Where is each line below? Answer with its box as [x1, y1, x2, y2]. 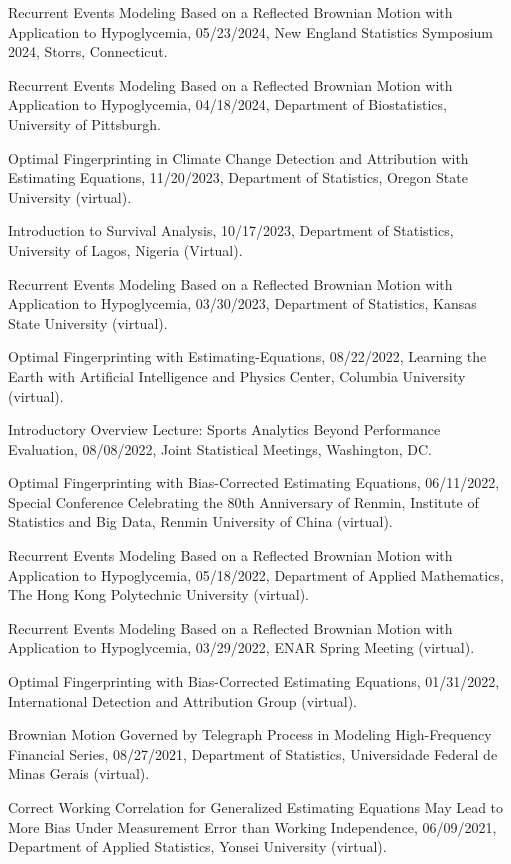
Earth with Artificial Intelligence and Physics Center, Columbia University [8, 365, 466, 386]
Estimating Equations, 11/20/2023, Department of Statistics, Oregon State [8, 167, 468, 188]
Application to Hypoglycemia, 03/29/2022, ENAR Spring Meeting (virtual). [8, 637, 475, 658]
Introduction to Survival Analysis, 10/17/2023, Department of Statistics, [8, 220, 454, 241]
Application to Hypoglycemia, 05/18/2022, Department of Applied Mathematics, [8, 564, 504, 585]
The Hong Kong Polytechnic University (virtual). [8, 584, 309, 605]
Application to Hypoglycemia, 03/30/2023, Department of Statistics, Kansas [8, 293, 477, 314]
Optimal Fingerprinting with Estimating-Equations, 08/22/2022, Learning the [8, 346, 487, 367]
